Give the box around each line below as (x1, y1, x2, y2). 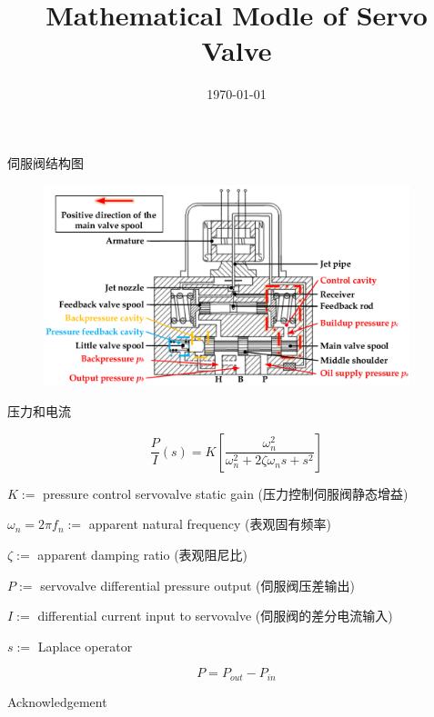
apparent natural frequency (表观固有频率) (88, 514, 331, 533)
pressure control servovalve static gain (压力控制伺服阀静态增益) (43, 483, 409, 503)
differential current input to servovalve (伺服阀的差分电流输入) (37, 606, 393, 625)
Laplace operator (37, 636, 133, 655)
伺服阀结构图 (7, 153, 84, 172)
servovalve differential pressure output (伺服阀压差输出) (40, 575, 355, 594)
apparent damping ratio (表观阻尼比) (37, 544, 248, 563)
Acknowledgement (7, 692, 107, 711)
